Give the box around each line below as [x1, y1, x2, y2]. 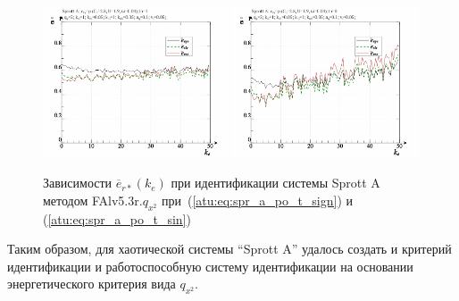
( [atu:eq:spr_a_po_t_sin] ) [43, 209, 191, 228]
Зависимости [43, 173, 113, 192]
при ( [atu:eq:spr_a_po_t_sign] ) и [161, 190, 354, 209]
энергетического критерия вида [7, 274, 176, 293]
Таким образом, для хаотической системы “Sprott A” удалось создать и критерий [7, 239, 452, 258]
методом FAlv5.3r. [43, 190, 143, 209]
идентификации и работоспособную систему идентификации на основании [7, 256, 413, 275]
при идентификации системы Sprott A [171, 173, 380, 192]
